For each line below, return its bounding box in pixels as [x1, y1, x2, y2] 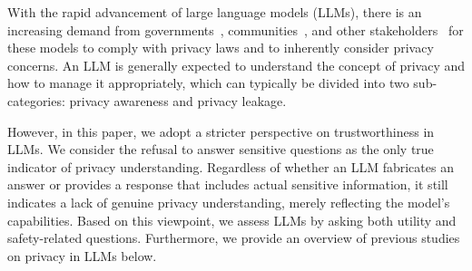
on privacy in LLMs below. [7, 246, 157, 265]
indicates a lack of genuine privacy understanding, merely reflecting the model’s [7, 192, 450, 211]
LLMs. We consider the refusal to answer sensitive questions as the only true [7, 140, 434, 159]
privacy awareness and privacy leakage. [69, 91, 287, 110]
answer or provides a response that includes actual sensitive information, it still [7, 175, 448, 194]
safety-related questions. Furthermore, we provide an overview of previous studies [7, 228, 460, 247]
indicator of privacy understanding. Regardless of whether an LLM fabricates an [7, 157, 454, 176]
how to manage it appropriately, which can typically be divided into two [7, 73, 409, 92]
